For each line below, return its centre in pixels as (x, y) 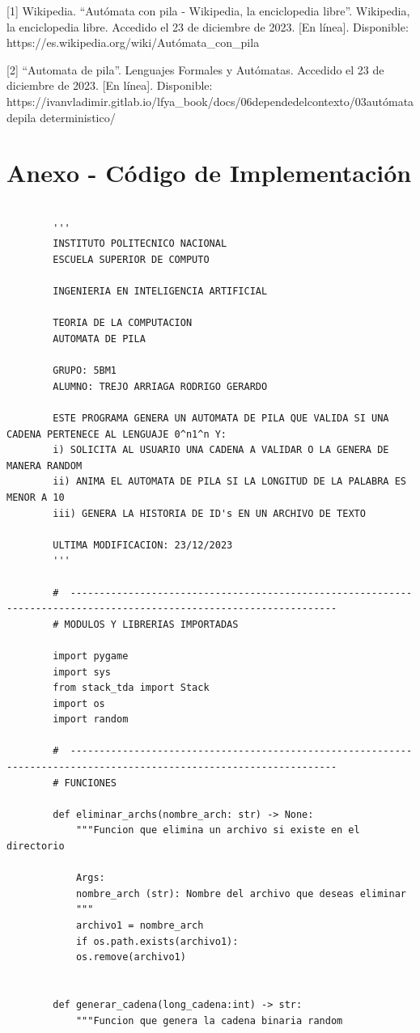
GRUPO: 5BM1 (85, 371)
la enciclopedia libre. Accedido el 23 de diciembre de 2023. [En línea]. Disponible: (208, 26)
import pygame (91, 656)
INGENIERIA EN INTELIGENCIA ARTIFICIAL (160, 292)
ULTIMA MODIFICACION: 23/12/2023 (143, 545)
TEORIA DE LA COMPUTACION (123, 323)
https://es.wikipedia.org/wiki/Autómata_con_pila (133, 42)
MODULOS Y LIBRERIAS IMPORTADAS (151, 624)
